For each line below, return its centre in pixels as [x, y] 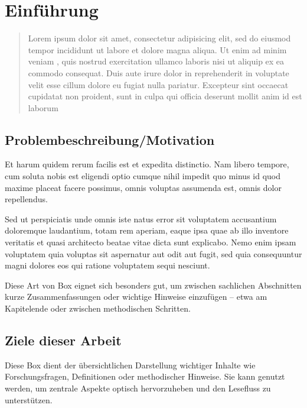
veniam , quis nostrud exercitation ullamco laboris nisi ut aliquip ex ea [156, 61]
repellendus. [26, 199]
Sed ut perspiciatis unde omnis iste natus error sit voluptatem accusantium [141, 218]
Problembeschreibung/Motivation [110, 139]
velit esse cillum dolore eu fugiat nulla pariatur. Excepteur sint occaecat [158, 84]
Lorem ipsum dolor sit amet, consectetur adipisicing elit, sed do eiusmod [159, 38]
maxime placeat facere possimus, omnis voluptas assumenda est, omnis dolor [143, 187]
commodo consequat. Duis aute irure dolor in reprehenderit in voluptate [159, 72]
